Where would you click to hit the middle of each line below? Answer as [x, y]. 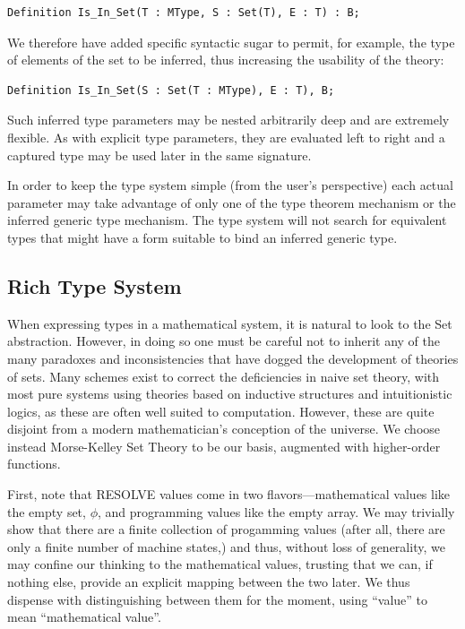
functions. [34, 464]
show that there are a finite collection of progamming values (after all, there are [226, 529]
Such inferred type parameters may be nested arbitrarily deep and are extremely [228, 120]
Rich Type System [95, 285]
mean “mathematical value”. [84, 617]
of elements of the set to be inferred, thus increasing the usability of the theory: [226, 60]
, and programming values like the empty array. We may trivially [276, 511]
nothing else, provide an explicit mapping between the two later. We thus [209, 582]
